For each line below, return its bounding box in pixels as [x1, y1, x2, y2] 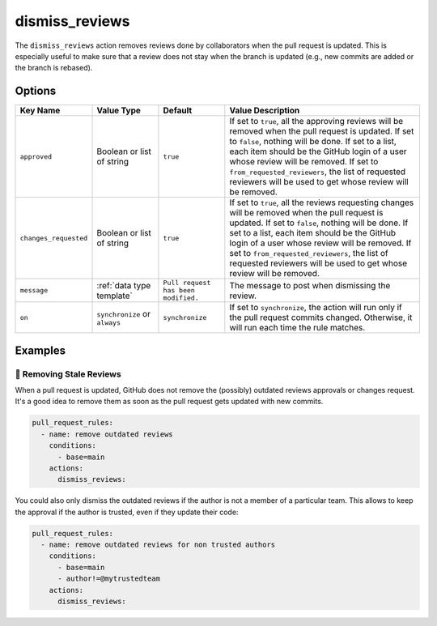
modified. [163, 294, 200, 303]
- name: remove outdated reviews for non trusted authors [40, 540, 276, 550]
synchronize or [96, 308, 151, 319]
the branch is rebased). [15, 63, 93, 73]
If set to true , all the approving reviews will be [229, 116, 404, 127]
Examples [15, 343, 66, 357]
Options [15, 84, 57, 98]
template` [96, 290, 133, 301]
